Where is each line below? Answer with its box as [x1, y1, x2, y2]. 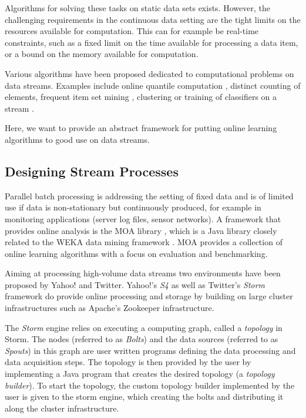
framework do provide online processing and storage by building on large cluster [5, 290, 293, 302]
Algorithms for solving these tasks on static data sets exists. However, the [5, 2, 270, 14]
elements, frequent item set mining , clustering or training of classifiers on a [5, 91, 277, 103]
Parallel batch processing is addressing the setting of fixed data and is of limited [5, 189, 294, 202]
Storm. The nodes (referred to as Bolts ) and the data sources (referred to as [5, 333, 278, 345]
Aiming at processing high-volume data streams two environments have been [5, 267, 281, 279]
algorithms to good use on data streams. [5, 133, 150, 145]
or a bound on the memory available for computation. [5, 48, 199, 60]
